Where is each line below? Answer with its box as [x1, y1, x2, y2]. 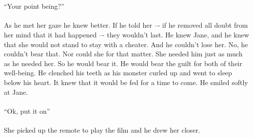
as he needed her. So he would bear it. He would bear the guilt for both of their [4, 58, 242, 68]
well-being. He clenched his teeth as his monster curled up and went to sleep [4, 68, 232, 78]
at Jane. [4, 86, 28, 97]
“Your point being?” [4, 1, 64, 11]
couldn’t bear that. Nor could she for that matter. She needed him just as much [4, 49, 243, 59]
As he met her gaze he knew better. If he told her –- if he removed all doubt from [4, 20, 248, 30]
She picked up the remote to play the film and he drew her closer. [4, 124, 200, 135]
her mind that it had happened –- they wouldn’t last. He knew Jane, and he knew [4, 29, 249, 39]
